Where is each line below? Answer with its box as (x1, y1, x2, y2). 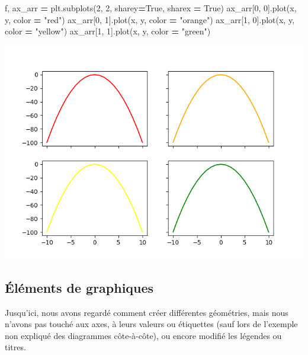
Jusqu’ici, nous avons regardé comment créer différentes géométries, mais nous (5, 306, 288, 318)
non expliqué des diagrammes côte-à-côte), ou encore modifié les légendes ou (5, 329, 282, 341)
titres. (5, 341, 26, 353)
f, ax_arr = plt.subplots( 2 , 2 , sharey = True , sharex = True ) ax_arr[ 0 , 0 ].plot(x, (5, 2, 297, 14)
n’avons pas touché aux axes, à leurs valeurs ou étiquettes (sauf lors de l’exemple (5, 318, 298, 330)
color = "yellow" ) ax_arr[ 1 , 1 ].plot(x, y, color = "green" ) (5, 25, 211, 37)
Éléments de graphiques (5, 278, 154, 296)
